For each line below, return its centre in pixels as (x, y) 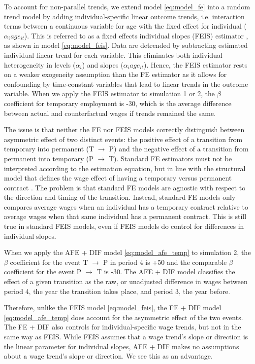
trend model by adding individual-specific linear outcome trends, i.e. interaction (124, 16)
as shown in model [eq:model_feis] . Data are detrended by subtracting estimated (126, 45)
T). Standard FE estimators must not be (170, 158)
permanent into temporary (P (49, 158)
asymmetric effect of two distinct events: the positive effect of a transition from (123, 139)
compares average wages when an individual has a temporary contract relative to (126, 206)
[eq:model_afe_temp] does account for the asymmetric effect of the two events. (124, 317)
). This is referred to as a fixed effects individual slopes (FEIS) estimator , (136, 35)
